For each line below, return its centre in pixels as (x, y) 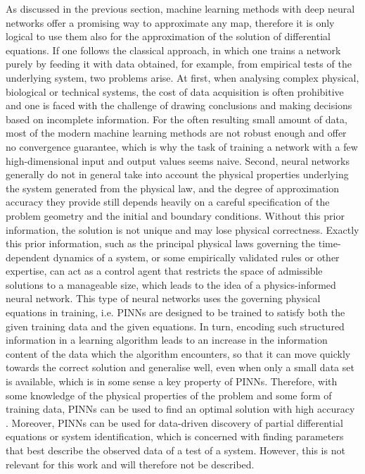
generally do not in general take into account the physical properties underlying (177, 174)
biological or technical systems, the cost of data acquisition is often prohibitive (175, 91)
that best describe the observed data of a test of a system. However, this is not (175, 450)
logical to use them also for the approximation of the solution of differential (168, 36)
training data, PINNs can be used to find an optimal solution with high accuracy (180, 409)
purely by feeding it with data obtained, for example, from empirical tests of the (179, 64)
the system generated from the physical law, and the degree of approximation (173, 188)
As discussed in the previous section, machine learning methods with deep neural (180, 8)
